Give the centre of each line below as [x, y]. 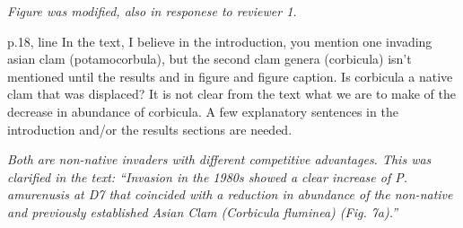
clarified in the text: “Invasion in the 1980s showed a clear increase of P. [208, 176]
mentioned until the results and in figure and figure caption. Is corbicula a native [230, 76]
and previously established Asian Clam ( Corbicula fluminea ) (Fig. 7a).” [203, 211]
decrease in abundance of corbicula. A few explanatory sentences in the [203, 111]
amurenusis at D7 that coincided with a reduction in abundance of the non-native [230, 194]
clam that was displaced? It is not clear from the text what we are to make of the [231, 94]
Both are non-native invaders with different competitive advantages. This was [219, 159]
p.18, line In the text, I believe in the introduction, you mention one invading [220, 41]
